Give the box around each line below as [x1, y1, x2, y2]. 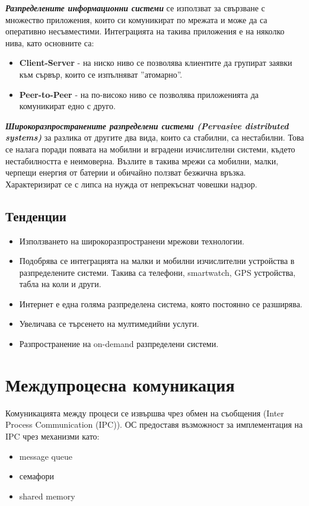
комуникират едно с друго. [19, 100, 116, 112]
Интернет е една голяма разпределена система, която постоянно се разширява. [19, 297, 302, 310]
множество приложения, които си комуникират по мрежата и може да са [5, 13, 267, 26]
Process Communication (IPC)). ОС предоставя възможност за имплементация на [5, 418, 303, 431]
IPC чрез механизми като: [5, 429, 100, 442]
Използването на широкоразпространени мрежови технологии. [19, 234, 244, 247]
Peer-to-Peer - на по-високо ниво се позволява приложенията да [19, 88, 259, 100]
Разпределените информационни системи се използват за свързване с [5, 2, 265, 14]
